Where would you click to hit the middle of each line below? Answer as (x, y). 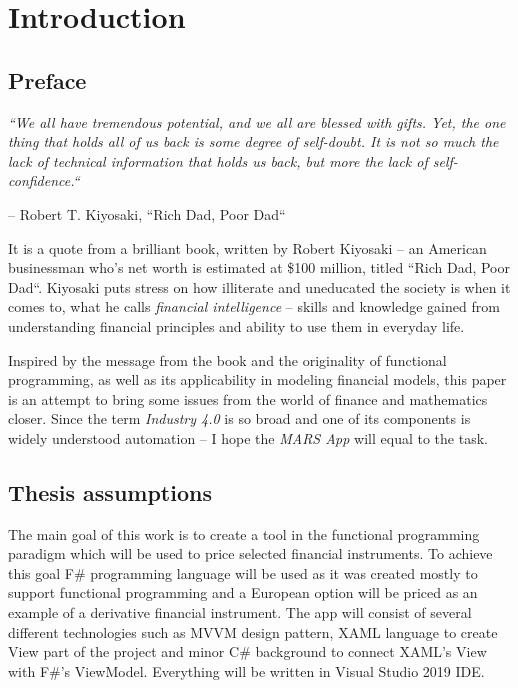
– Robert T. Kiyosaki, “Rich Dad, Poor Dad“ (147, 213)
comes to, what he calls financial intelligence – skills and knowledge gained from (254, 306)
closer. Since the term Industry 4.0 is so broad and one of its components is (239, 418)
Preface (47, 79)
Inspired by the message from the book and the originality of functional (227, 359)
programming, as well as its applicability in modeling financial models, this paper (257, 379)
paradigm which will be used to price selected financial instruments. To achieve (250, 553)
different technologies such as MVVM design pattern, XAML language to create (253, 631)
